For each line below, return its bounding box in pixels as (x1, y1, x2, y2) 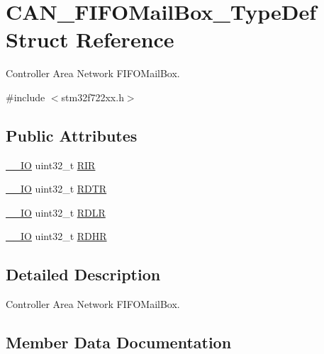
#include (6, 89, 45, 104)
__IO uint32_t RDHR (6, 229, 107, 244)
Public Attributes (6, 124, 138, 146)
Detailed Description (6, 263, 161, 285)
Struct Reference (6, 25, 174, 54)
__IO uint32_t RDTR (6, 181, 107, 196)
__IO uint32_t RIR (6, 157, 96, 172)
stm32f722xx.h (61, 89, 124, 104)
